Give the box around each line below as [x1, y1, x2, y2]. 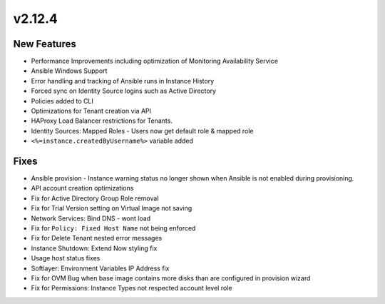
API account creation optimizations [31, 184, 134, 193]
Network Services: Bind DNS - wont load [31, 214, 151, 223]
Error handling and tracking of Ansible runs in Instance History [31, 76, 215, 85]
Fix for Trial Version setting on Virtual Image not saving [31, 204, 192, 213]
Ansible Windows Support [31, 66, 108, 75]
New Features [13, 38, 76, 50]
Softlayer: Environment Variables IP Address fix [31, 264, 170, 273]
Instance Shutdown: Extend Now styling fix [31, 243, 158, 253]
